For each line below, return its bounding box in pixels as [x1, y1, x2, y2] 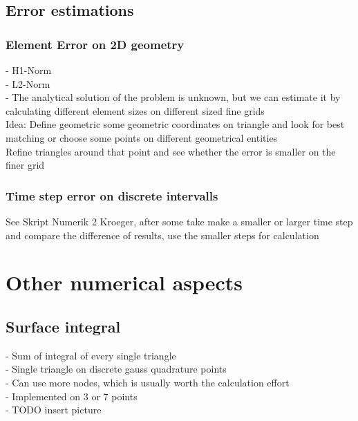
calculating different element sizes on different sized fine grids [6, 103, 265, 118]
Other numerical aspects [6, 268, 243, 297]
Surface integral [6, 315, 121, 337]
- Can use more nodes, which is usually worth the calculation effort [6, 375, 290, 389]
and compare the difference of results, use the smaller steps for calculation [6, 227, 319, 242]
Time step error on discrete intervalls [6, 187, 218, 204]
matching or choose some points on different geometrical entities [6, 130, 278, 144]
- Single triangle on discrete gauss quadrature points [6, 362, 227, 376]
